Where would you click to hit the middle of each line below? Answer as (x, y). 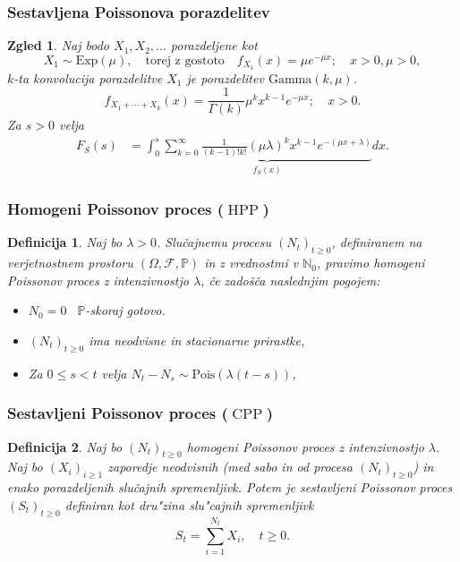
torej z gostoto (185, 60)
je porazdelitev (225, 77)
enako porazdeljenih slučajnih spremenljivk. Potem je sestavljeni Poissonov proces (230, 487)
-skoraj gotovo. (125, 310)
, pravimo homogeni (371, 263)
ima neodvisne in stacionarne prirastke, (197, 340)
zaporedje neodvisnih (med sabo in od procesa (230, 467)
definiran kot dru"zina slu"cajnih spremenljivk (189, 504)
